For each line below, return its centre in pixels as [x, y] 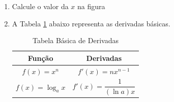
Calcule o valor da [40, 6]
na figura [91, 6]
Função [40, 58]
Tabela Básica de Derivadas [76, 40]
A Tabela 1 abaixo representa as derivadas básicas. [91, 23]
